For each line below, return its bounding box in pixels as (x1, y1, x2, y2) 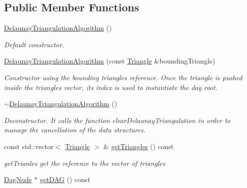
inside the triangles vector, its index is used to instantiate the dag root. (4, 82, 218, 92)
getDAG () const (39, 174, 91, 185)
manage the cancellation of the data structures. (4, 125, 145, 135)
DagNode (4, 174, 32, 185)
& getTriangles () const (104, 141, 174, 151)
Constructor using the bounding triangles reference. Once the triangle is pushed (4, 72, 243, 82)
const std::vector (4, 141, 54, 151)
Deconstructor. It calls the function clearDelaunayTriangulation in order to (4, 115, 231, 125)
